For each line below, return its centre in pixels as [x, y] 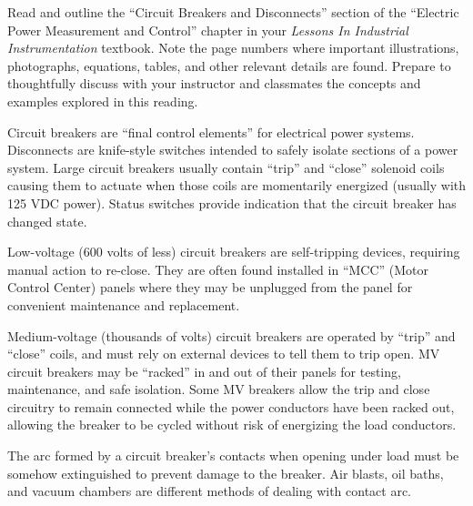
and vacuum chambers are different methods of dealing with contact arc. [210, 491]
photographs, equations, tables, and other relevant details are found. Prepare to [229, 65]
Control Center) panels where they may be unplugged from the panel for [210, 287]
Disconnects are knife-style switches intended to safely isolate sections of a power [233, 150]
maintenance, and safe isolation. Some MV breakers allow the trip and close [219, 389]
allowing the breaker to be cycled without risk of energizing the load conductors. [232, 425]
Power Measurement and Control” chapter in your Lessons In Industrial [208, 30]
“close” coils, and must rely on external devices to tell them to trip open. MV [224, 354]
